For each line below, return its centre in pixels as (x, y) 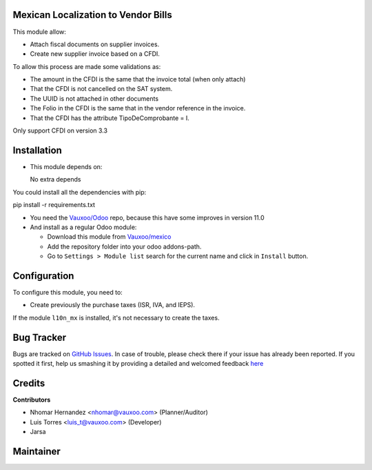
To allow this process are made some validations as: (87, 66)
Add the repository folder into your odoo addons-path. (124, 246)
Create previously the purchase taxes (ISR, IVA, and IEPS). (113, 305)
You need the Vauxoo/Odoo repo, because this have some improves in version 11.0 (147, 217)
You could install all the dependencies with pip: (80, 192)
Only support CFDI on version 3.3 (60, 130)
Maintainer (37, 451)
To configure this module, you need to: (68, 292)
